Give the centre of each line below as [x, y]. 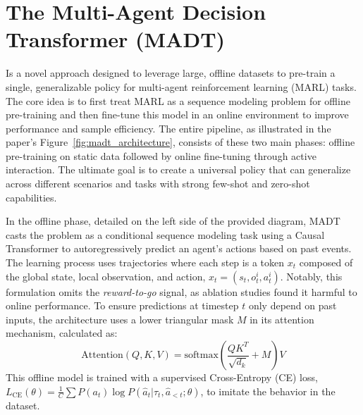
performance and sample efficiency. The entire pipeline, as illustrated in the [168, 128]
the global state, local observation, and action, [106, 276]
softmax [201, 355]
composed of [326, 262]
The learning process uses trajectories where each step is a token [145, 262]
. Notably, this [311, 276]
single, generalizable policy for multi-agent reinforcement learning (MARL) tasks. [181, 86]
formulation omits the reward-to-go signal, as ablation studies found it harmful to [181, 291]
